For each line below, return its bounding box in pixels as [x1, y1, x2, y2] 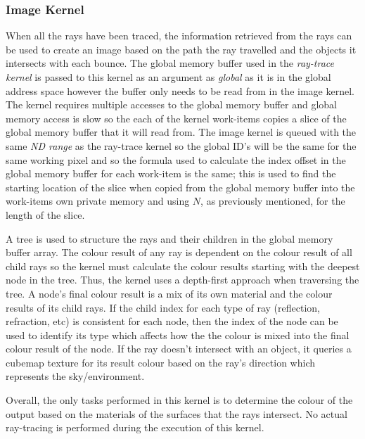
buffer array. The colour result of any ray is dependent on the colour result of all [6, 245, 352, 260]
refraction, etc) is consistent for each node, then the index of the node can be [6, 314, 338, 329]
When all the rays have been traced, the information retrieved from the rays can [6, 28, 352, 43]
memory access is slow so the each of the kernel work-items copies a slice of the [6, 110, 347, 125]
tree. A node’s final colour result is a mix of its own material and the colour [6, 286, 333, 300]
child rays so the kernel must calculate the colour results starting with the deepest [6, 258, 360, 273]
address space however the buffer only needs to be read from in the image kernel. [6, 83, 354, 98]
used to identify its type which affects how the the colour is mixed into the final [6, 327, 350, 342]
